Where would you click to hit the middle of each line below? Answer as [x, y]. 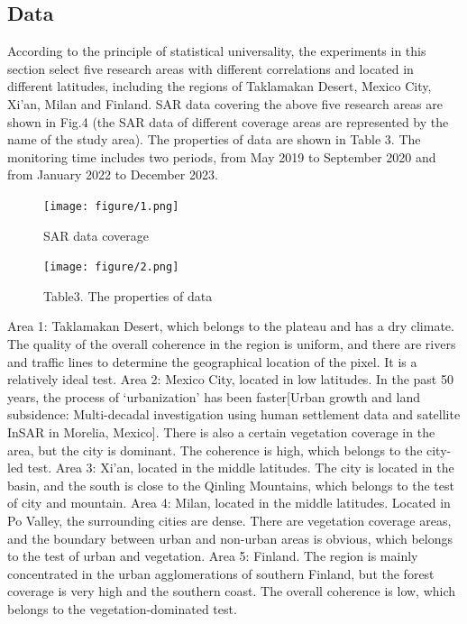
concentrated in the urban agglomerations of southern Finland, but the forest [221, 573]
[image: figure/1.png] [111, 206]
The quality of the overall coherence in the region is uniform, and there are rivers [232, 344]
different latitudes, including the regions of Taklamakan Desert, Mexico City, [220, 86]
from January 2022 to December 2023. [113, 174]
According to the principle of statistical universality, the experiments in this [217, 51]
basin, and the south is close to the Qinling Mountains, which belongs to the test [231, 485]
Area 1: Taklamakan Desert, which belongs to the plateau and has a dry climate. [231, 326]
